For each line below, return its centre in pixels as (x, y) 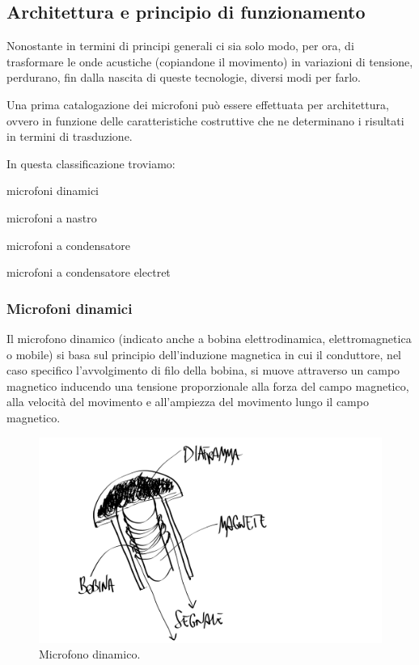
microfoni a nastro (52, 217)
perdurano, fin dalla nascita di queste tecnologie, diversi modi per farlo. (184, 77)
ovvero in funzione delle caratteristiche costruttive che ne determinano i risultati (205, 120)
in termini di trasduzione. (70, 136)
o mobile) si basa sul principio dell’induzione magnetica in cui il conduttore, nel (204, 354)
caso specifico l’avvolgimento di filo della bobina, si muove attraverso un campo (203, 370)
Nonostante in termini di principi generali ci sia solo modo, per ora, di (180, 46)
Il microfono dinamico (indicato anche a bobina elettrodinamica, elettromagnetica (209, 338)
